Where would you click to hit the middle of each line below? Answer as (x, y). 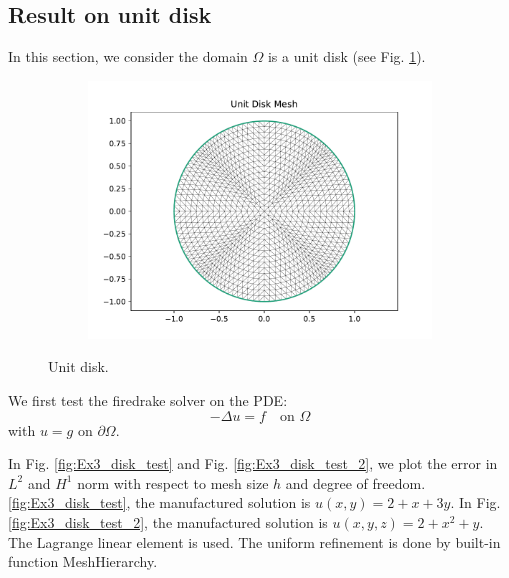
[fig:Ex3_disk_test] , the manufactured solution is (159, 502)
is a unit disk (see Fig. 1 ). (346, 56)
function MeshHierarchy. (83, 561)
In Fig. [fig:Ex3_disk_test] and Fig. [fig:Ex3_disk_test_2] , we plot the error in (253, 463)
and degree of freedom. (355, 482)
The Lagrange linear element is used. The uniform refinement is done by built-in (254, 541)
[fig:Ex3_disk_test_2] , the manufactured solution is (168, 521)
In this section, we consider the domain (128, 56)
